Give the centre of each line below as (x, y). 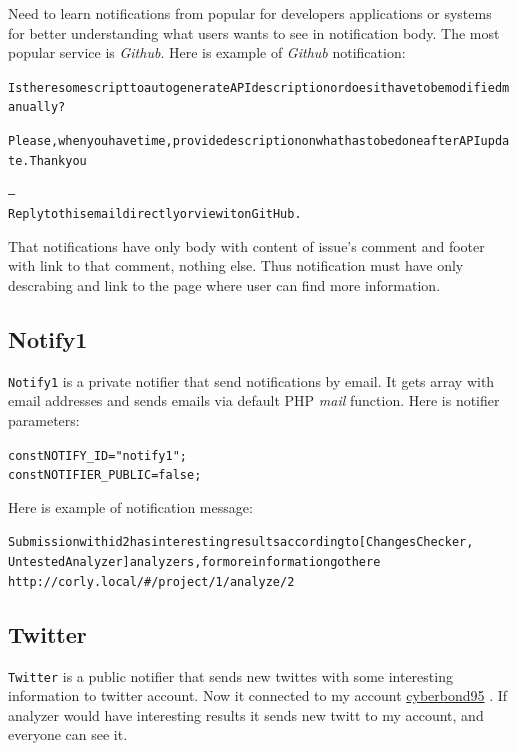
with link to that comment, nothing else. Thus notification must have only (236, 265)
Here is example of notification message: (130, 506)
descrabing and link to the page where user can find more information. (224, 284)
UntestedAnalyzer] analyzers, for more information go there (194, 562)
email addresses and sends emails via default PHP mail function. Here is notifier (254, 400)
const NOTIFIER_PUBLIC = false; (105, 475)
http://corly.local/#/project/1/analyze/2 (151, 581)
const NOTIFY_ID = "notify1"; (97, 455)
